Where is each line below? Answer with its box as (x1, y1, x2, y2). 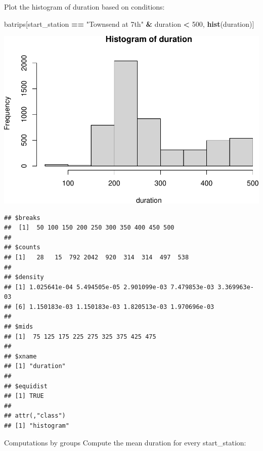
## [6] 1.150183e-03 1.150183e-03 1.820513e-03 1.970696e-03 (4, 303, 214, 310)
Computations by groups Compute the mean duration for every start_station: (4, 437, 246, 447)
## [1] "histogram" (4, 422, 69, 429)
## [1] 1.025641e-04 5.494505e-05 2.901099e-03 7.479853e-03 (4, 283, 214, 291)
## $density (4, 274, 44, 281)
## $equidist (4, 382, 48, 390)
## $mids (4, 323, 33, 331)
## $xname (4, 352, 37, 360)
